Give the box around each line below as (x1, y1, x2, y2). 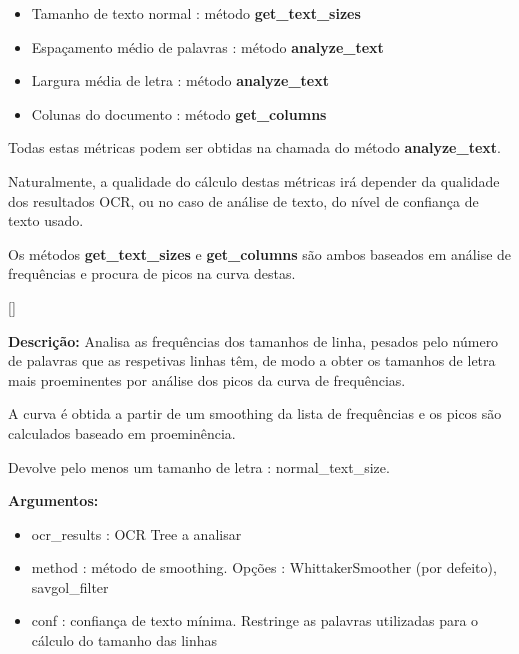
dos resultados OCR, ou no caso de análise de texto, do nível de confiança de (8, 190, 479, 211)
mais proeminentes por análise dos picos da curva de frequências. (8, 369, 406, 390)
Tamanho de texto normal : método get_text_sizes (31, 3, 361, 23)
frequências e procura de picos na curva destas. (8, 263, 296, 284)
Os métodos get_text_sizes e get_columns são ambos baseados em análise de (8, 243, 512, 264)
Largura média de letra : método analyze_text (31, 70, 329, 91)
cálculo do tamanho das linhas (31, 630, 218, 651)
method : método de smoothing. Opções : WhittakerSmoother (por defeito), (31, 557, 497, 578)
